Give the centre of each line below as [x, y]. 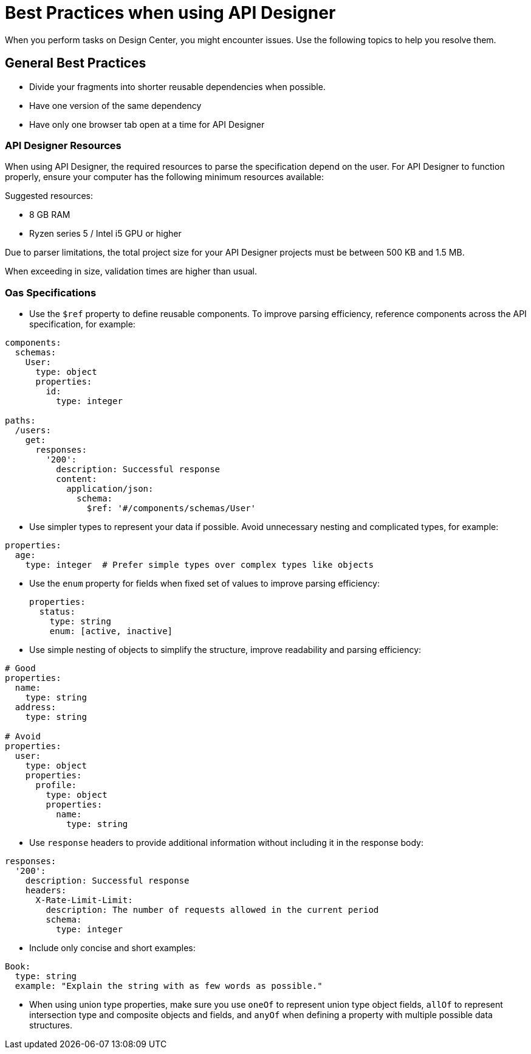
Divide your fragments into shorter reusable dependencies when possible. [177, 86]
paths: [20, 421]
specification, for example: [82, 324]
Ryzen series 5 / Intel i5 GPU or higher [105, 234]
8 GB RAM [50, 215]
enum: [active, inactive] [111, 631]
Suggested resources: [49, 196]
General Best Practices [76, 63]
